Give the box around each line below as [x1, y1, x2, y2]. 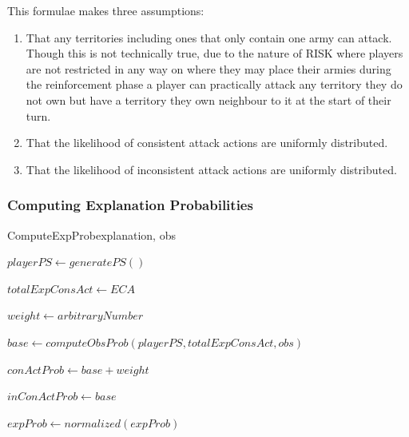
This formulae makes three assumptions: [7, 2, 204, 18]
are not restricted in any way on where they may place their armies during [26, 60, 391, 77]
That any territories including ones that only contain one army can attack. [26, 29, 392, 46]
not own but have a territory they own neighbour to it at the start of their [26, 91, 391, 108]
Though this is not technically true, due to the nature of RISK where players [26, 45, 403, 62]
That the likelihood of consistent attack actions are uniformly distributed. [26, 134, 388, 151]
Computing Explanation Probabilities [7, 195, 253, 215]
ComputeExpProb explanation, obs [7, 226, 176, 243]
